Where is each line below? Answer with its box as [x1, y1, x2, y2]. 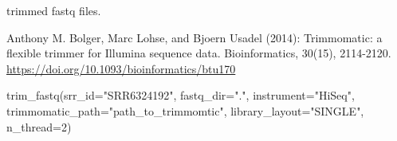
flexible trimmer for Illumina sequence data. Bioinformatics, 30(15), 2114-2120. [6, 45, 391, 61]
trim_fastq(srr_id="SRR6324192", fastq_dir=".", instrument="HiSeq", [6, 87, 355, 104]
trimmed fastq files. [6, 2, 101, 18]
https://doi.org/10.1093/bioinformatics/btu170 [6, 60, 236, 76]
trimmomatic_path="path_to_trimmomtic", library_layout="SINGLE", [6, 102, 364, 119]
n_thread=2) [6, 118, 72, 135]
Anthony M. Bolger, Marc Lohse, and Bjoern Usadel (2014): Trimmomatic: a [6, 29, 383, 45]
